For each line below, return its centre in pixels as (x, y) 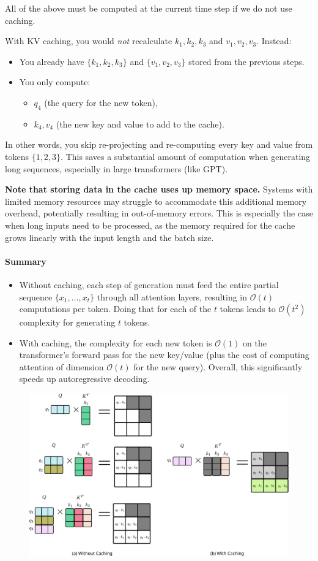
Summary (26, 261)
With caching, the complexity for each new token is (116, 342)
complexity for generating (67, 322)
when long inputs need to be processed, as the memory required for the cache (150, 225)
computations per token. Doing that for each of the (115, 309)
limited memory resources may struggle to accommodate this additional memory (156, 201)
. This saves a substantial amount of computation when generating (186, 156)
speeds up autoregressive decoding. (84, 379)
